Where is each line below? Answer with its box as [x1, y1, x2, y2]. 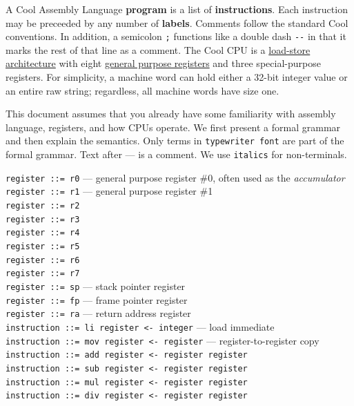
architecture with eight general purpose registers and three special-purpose [6, 56, 321, 70]
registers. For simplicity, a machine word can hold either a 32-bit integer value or [6, 70, 348, 84]
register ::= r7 [6, 269, 80, 279]
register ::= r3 [6, 214, 80, 224]
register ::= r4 [6, 228, 80, 238]
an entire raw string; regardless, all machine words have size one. [6, 83, 279, 97]
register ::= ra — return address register [6, 306, 191, 320]
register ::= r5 [6, 242, 80, 251]
